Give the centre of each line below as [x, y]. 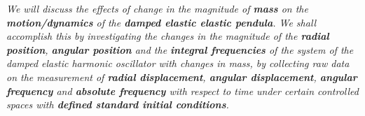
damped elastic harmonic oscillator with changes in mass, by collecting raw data [178, 63]
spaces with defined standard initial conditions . [118, 104]
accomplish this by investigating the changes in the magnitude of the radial [168, 36]
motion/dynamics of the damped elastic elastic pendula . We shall [161, 22]
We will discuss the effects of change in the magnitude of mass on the [157, 8]
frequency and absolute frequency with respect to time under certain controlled [182, 90]
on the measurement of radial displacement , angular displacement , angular [182, 77]
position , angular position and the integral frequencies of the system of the [180, 49]
